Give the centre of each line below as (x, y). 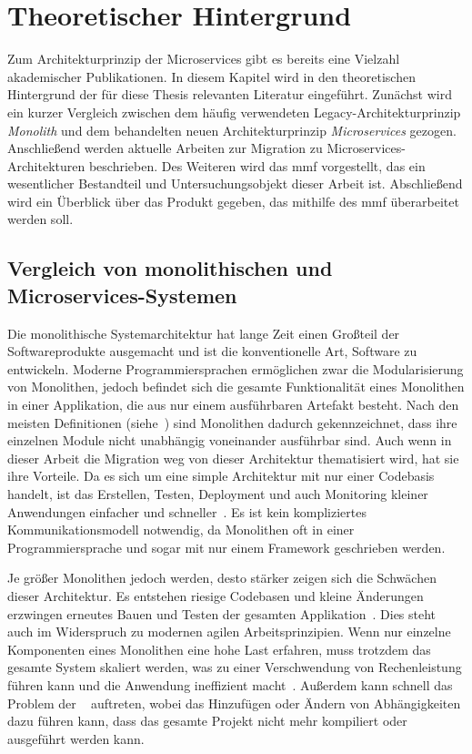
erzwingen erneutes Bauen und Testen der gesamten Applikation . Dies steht (222, 613)
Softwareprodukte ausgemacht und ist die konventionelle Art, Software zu (212, 351)
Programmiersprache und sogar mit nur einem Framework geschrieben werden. (226, 547)
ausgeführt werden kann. (76, 738)
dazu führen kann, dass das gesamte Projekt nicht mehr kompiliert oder (207, 721)
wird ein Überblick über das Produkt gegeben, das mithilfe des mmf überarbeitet (233, 201)
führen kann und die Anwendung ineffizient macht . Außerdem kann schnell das (230, 684)
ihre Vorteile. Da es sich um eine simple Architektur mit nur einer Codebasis (221, 476)
